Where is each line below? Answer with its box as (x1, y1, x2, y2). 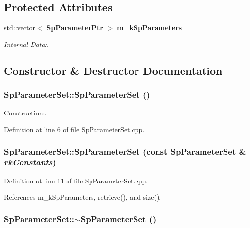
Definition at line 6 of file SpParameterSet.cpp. (4, 124, 145, 134)
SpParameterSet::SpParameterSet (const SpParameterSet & (4, 145, 247, 157)
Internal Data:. (4, 39, 49, 49)
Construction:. (4, 108, 47, 118)
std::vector (4, 23, 35, 33)
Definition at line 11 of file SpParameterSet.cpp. (4, 175, 148, 185)
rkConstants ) (4, 156, 56, 168)
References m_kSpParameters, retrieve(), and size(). (4, 192, 161, 202)
